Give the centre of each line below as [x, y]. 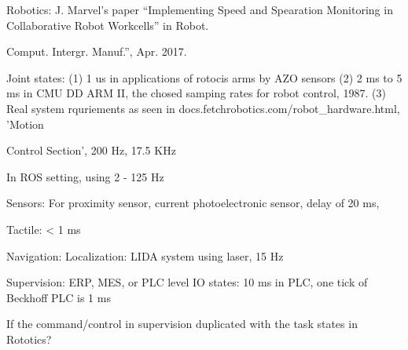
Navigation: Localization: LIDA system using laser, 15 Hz [145, 255]
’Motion [25, 124]
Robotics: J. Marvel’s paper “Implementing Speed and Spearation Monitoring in [200, 9]
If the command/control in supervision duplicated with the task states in [182, 324]
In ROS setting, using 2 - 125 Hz [85, 176]
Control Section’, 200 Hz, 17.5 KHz [91, 150]
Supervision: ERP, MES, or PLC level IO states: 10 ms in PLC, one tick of [187, 282]
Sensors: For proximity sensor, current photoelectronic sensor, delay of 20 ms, [193, 203]
